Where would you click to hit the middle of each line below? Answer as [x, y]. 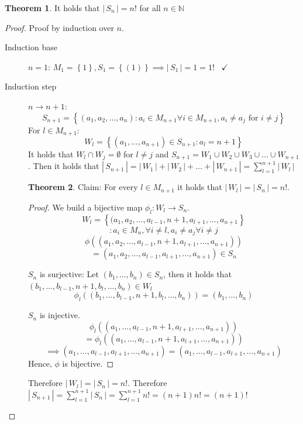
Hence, [40, 363]
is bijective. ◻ [88, 363]
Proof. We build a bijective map [85, 207]
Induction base [31, 47]
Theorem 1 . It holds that [52, 8]
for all [150, 8]
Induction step [31, 86]
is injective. [60, 315]
